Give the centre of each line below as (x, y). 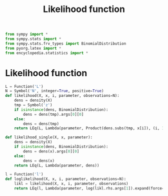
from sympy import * (27, 34)
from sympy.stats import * (33, 39)
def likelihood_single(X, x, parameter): (49, 137)
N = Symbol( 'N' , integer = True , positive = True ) (54, 91)
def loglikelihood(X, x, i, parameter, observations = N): (66, 179)
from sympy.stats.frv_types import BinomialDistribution (66, 44)
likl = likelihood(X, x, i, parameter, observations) (71, 184)
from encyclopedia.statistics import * (47, 53)
